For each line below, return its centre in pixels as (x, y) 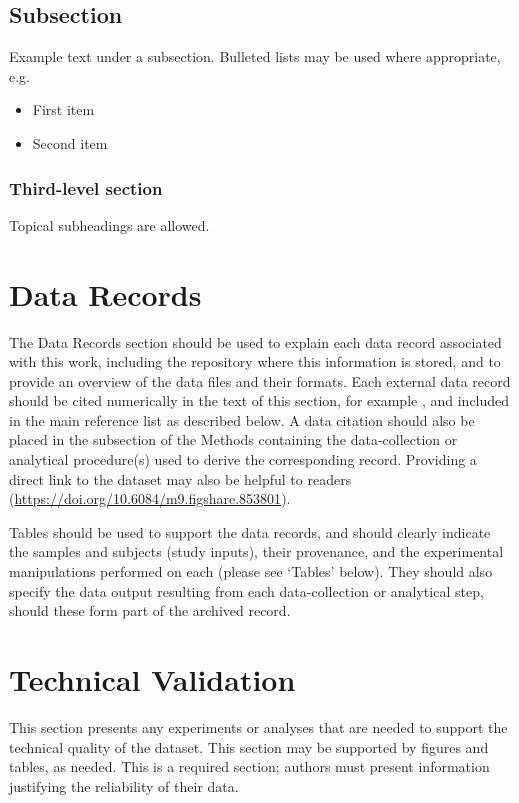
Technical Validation (152, 679)
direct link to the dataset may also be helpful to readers (180, 478)
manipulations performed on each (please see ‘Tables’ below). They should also (251, 571)
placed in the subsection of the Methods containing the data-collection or (233, 439)
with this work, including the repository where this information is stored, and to (255, 361)
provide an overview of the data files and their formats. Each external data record (260, 380)
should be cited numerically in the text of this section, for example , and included (259, 400)
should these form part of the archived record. (150, 610)
